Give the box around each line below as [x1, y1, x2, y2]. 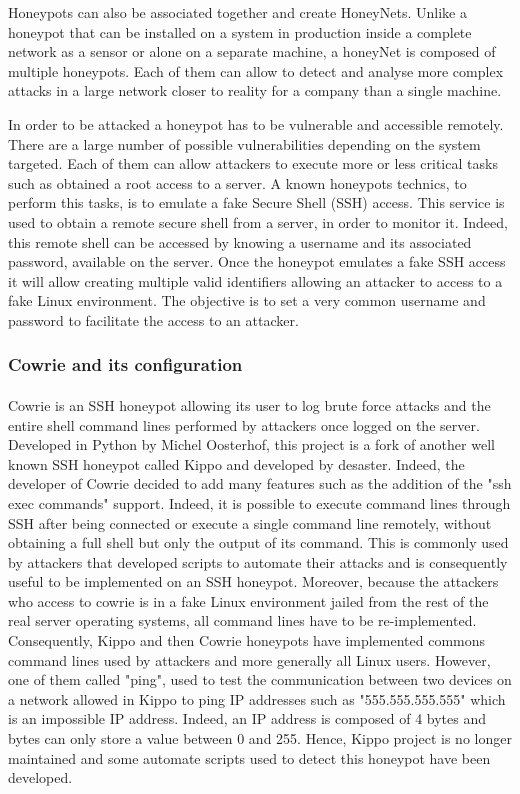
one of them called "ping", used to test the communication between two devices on [8, 669, 512, 690]
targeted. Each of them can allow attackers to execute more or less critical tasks [8, 153, 498, 174]
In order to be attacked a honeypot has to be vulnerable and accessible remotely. [8, 113, 504, 134]
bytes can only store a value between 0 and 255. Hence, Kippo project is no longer [8, 728, 512, 749]
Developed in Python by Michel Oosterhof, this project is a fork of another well [8, 434, 495, 455]
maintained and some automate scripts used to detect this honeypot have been [8, 747, 491, 768]
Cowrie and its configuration [8, 352, 243, 377]
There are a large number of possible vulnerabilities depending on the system [8, 133, 481, 154]
